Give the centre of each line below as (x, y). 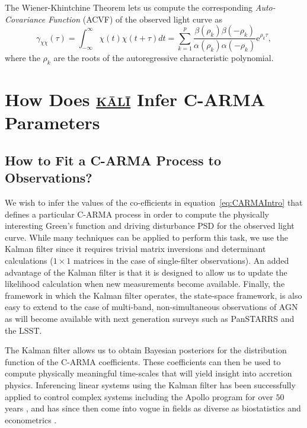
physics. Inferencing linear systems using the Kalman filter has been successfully (150, 384)
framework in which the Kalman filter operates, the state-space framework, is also (153, 295)
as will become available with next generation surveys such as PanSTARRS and (150, 318)
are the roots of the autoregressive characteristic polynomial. (164, 58)
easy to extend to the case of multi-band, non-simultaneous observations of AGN (151, 307)
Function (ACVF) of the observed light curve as (135, 19)
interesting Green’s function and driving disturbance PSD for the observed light (150, 226)
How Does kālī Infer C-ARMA (135, 99)
